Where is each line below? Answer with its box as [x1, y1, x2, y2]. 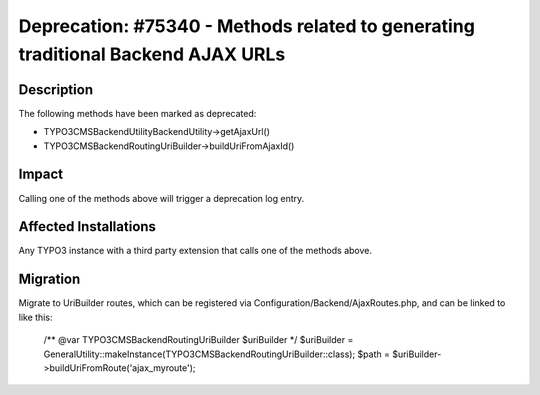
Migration [18, 271, 81, 288]
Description [18, 81, 94, 98]
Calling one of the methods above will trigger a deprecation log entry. [18, 192, 305, 204]
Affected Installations [18, 218, 157, 235]
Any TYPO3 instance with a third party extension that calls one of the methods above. [18, 245, 372, 257]
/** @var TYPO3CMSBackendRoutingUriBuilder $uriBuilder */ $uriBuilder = [43, 334, 354, 346]
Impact [18, 166, 64, 183]
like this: [18, 311, 53, 323]
